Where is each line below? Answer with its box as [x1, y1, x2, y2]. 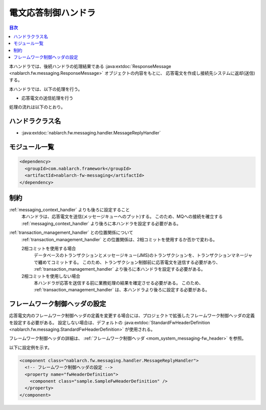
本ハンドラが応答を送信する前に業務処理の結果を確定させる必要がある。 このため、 [33, 280, 203, 285]
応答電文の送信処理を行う [21, 95, 73, 101]
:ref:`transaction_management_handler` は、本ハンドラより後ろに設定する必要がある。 [33, 287, 210, 293]
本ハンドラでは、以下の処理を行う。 [9, 86, 83, 92]
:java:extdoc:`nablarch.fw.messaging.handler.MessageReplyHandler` [21, 130, 161, 136]
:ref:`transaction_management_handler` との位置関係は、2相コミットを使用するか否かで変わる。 [21, 236, 218, 242]
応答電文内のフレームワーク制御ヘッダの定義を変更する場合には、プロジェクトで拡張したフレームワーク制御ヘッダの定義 [9, 313, 255, 318]
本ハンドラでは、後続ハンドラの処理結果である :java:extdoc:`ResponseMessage [9, 63, 171, 69]
